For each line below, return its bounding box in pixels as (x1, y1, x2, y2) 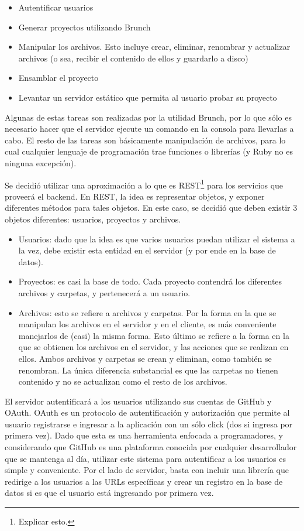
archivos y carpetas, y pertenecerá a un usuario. (18, 286, 191, 299)
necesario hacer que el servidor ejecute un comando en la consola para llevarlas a (5, 122, 294, 135)
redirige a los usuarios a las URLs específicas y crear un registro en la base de (5, 475, 283, 487)
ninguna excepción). (5, 156, 77, 169)
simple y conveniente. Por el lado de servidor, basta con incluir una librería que (5, 464, 289, 476)
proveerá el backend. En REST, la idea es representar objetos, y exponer (5, 190, 265, 202)
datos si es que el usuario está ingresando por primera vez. (5, 487, 214, 499)
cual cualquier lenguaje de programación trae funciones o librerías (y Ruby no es (5, 145, 293, 157)
